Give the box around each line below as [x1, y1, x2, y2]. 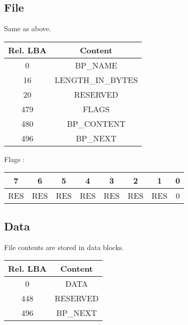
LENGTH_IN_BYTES [54, 73, 138, 86]
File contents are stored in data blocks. [4, 241, 124, 252]
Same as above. [4, 23, 51, 34]
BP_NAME [75, 59, 118, 71]
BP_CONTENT [67, 117, 126, 129]
